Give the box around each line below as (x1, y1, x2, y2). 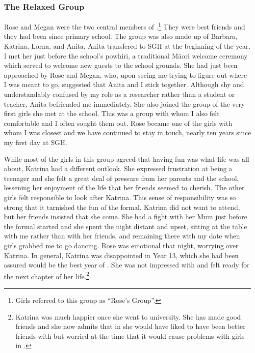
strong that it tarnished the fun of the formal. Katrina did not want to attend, (4, 202, 240, 212)
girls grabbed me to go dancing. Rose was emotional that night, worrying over (4, 240, 239, 250)
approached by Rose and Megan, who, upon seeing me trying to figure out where (4, 69, 247, 80)
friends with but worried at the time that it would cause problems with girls (15, 330, 245, 341)
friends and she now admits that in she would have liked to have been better (15, 321, 246, 331)
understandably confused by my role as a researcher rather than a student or (4, 89, 235, 99)
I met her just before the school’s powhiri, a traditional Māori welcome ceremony (4, 50, 248, 60)
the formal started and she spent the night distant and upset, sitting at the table (4, 221, 247, 231)
